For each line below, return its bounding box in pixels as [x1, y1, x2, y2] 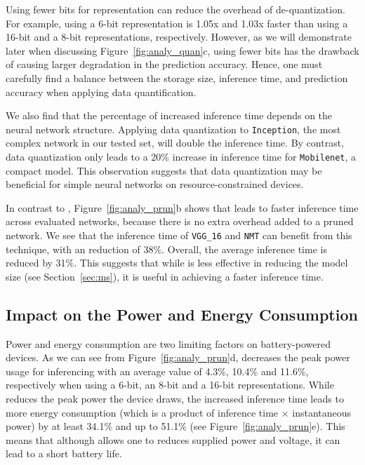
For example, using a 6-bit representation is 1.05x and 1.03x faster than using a [6, 15, 348, 30]
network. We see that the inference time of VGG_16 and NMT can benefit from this [6, 228, 352, 243]
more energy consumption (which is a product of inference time [6, 405, 279, 419]
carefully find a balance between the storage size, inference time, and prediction [6, 70, 348, 85]
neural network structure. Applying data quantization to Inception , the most [6, 121, 341, 136]
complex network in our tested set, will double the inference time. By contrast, [6, 135, 344, 150]
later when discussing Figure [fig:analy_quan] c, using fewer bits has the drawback [6, 43, 359, 58]
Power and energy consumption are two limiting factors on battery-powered [6, 336, 331, 351]
